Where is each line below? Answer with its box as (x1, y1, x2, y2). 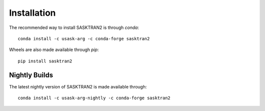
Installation (9, 7, 56, 18)
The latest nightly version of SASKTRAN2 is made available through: (9, 83, 147, 89)
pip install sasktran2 (18, 58, 73, 64)
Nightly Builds (9, 71, 53, 79)
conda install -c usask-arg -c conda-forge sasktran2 (18, 36, 150, 41)
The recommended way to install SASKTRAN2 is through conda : (9, 25, 139, 30)
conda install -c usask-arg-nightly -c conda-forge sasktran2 (18, 95, 171, 101)
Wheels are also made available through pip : (9, 47, 99, 53)
